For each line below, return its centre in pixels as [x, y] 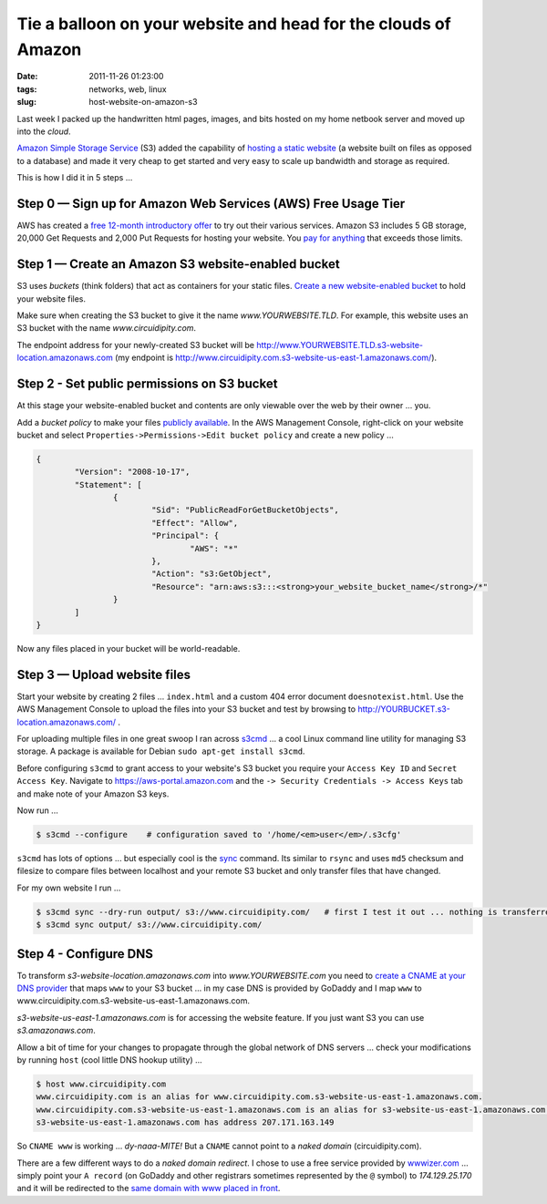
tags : [27, 89]
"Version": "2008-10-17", [132, 472]
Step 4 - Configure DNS [85, 954]
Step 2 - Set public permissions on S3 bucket [147, 384]
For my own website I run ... [69, 888]
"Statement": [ [108, 484]
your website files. [52, 298]
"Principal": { [185, 536]
